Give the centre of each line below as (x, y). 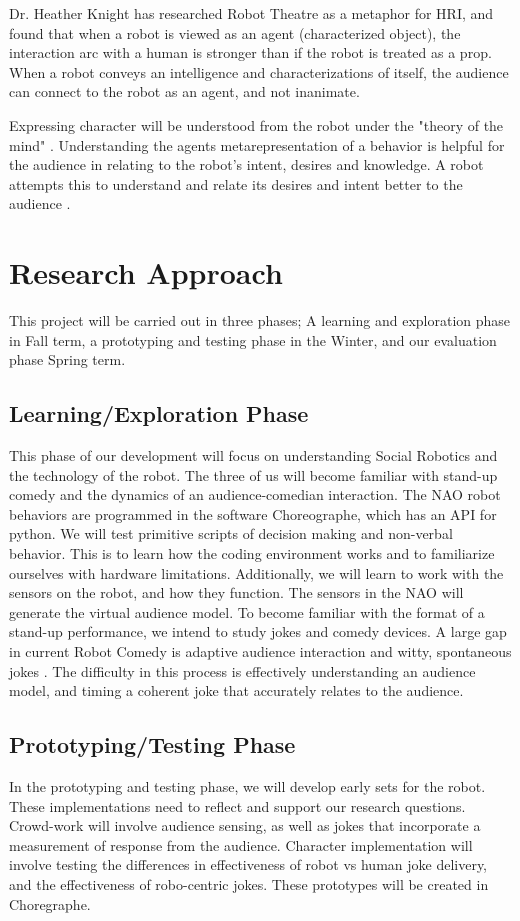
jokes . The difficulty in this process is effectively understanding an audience (242, 670)
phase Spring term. (67, 359)
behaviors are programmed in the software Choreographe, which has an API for (253, 513)
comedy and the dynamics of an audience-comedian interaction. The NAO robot (255, 494)
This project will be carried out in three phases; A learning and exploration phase (260, 320)
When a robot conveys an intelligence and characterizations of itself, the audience (259, 71)
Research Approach (146, 272)
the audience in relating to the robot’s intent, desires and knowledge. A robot (246, 164)
